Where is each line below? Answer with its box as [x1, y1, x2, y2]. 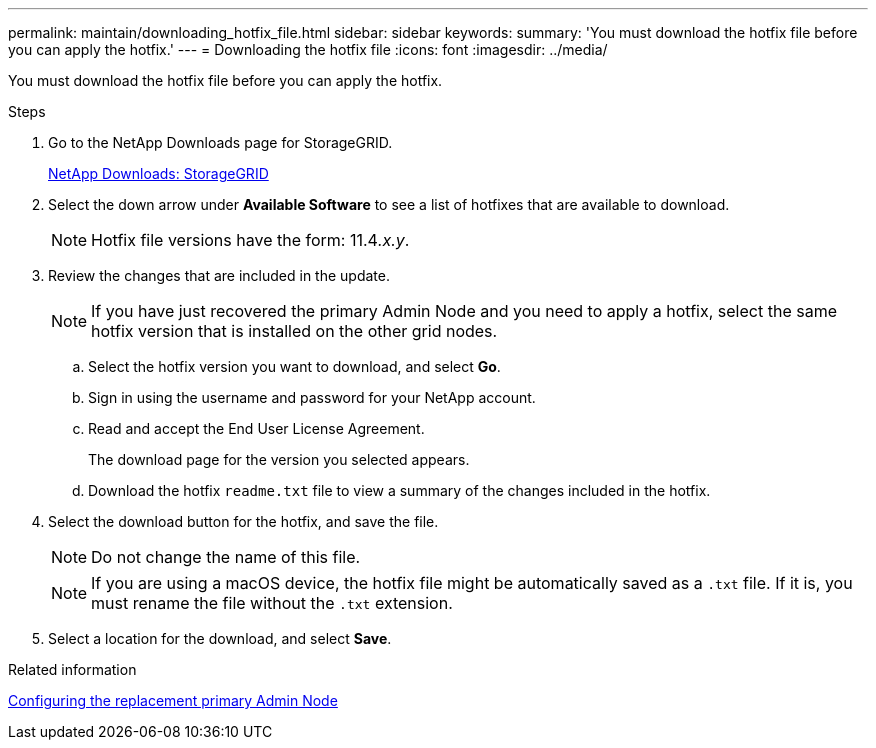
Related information [8, 661, 137, 678]
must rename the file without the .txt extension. [91, 593, 453, 613]
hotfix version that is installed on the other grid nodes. [91, 321, 498, 341]
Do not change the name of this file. [91, 547, 361, 567]
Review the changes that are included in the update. [48, 267, 390, 284]
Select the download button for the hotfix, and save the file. [48, 513, 439, 530]
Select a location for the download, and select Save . [48, 630, 392, 647]
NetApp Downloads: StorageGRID [48, 165, 269, 182]
